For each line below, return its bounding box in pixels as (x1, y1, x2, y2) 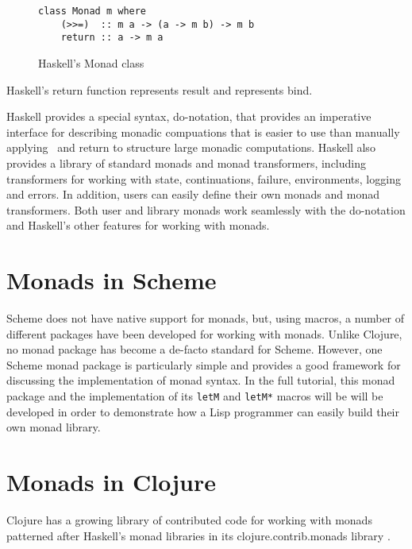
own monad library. (6, 419, 101, 435)
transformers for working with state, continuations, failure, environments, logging (6, 170, 401, 187)
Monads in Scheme (6, 264, 217, 296)
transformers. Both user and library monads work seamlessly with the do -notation (6, 201, 406, 218)
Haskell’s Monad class (38, 54, 144, 71)
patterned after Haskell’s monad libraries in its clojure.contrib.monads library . (6, 527, 391, 543)
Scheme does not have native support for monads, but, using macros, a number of (6, 310, 405, 327)
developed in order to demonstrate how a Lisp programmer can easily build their (6, 403, 399, 419)
